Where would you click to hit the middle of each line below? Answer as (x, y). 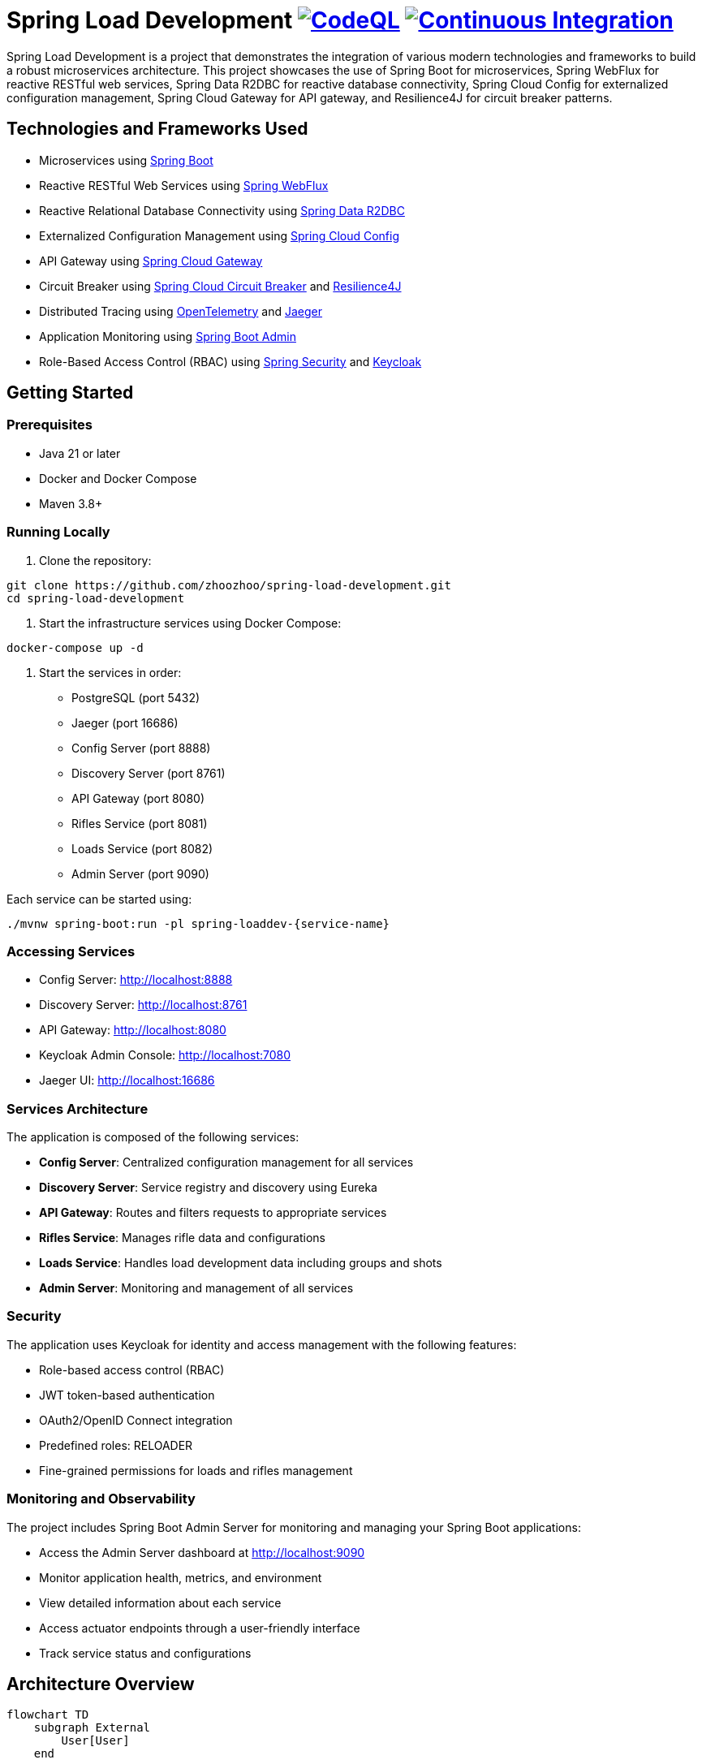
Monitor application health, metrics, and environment (181, 1577)
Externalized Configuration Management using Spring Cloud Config (220, 235)
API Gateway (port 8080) (138, 798)
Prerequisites (50, 425)
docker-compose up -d (75, 647)
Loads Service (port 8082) (142, 848)
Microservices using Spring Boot (126, 160)
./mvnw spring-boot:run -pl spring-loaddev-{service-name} (198, 923)
